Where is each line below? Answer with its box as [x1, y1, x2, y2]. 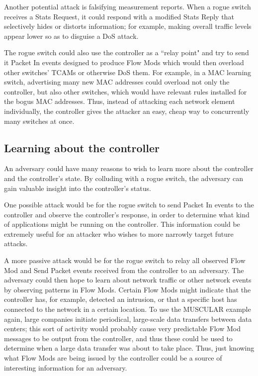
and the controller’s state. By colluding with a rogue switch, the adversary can [4, 173, 243, 183]
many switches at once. [4, 115, 75, 126]
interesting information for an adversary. [4, 362, 127, 373]
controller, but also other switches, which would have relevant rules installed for [4, 86, 247, 96]
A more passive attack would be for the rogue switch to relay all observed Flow [4, 255, 246, 266]
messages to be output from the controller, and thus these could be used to [4, 333, 233, 343]
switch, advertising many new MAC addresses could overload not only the [4, 77, 230, 87]
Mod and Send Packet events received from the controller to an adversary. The [4, 265, 244, 275]
